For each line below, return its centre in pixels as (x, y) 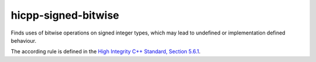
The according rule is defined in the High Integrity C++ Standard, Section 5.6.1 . (106, 51)
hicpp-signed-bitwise (65, 15)
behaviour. (24, 40)
